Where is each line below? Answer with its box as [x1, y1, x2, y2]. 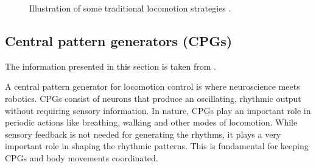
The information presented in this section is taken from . [5, 59, 216, 72]
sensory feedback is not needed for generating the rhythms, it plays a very [5, 127, 281, 140]
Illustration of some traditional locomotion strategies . [29, 2, 231, 14]
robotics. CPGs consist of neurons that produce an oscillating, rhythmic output [5, 92, 301, 104]
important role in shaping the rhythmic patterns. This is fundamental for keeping [5, 139, 309, 152]
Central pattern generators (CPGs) [5, 31, 233, 50]
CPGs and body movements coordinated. [5, 151, 158, 164]
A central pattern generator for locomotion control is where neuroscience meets [5, 80, 300, 93]
